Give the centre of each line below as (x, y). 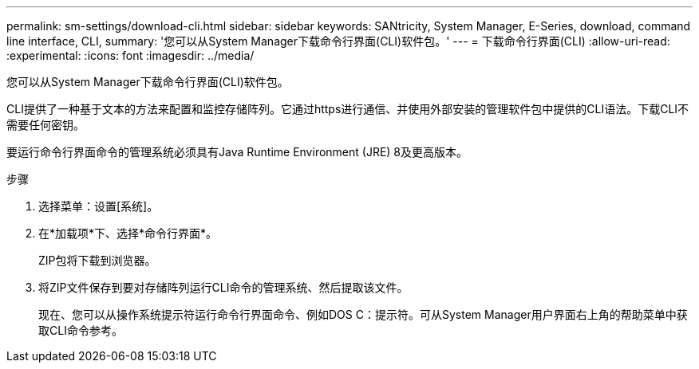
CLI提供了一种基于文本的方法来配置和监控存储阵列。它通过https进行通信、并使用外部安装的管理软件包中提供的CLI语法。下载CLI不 (348, 109)
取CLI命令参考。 (81, 330)
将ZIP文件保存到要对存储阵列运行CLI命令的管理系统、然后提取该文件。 (223, 287)
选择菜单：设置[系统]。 (99, 206)
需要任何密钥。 (45, 125)
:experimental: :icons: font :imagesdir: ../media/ (130, 55)
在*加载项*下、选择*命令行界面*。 (128, 233)
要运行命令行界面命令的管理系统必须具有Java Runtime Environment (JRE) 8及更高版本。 (237, 152)
